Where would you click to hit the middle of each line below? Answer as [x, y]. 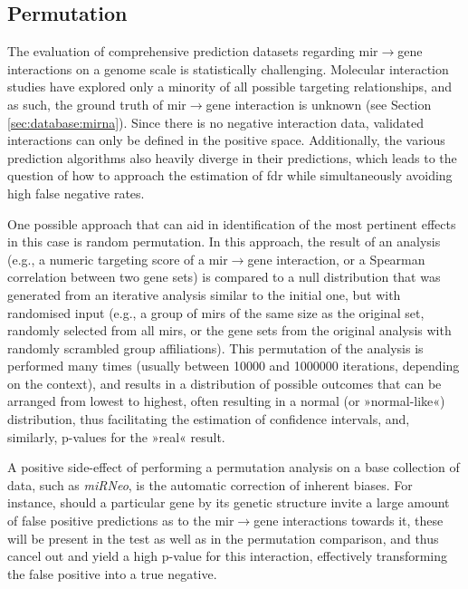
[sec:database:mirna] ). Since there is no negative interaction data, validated [216, 122]
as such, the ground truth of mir [97, 104]
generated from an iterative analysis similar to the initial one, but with [204, 294]
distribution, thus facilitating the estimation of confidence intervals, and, [209, 419]
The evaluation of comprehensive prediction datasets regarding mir [193, 51]
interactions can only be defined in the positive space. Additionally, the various [226, 140]
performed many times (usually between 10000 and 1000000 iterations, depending [234, 366]
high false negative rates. [76, 193]
